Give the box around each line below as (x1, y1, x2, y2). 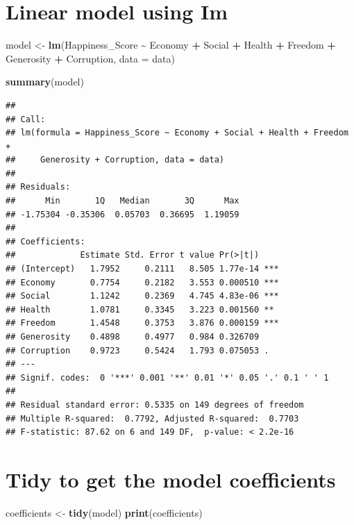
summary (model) (6, 74, 84, 89)
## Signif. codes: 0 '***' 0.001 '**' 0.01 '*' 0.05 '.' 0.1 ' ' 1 (6, 372, 329, 383)
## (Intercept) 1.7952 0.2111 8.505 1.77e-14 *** (6, 264, 279, 274)
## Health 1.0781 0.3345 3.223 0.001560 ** (6, 304, 274, 315)
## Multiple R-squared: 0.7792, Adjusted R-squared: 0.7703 (6, 413, 299, 424)
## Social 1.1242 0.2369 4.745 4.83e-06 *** (6, 291, 279, 301)
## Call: (6, 114, 46, 124)
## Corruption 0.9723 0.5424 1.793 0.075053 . (6, 345, 269, 356)
